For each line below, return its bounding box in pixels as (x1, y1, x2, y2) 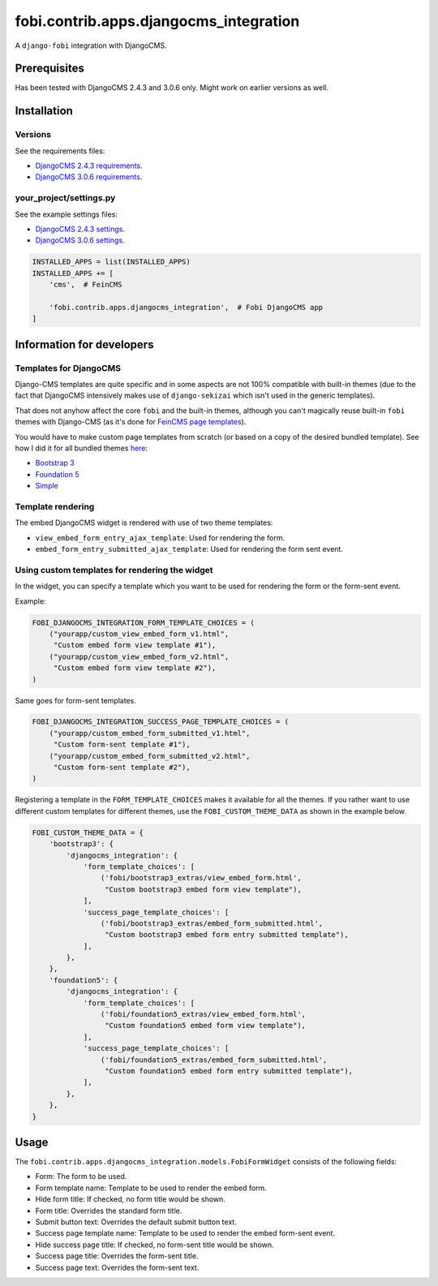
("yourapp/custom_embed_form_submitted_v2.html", (49, 751, 251, 760)
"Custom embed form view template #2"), (53, 664, 217, 673)
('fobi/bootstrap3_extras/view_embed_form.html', (100, 873, 302, 883)
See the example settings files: (15, 209, 118, 219)
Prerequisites (15, 62, 84, 75)
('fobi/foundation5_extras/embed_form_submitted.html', (100, 1055, 328, 1064)
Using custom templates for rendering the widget (15, 564, 214, 575)
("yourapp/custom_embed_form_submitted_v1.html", (49, 729, 251, 738)
